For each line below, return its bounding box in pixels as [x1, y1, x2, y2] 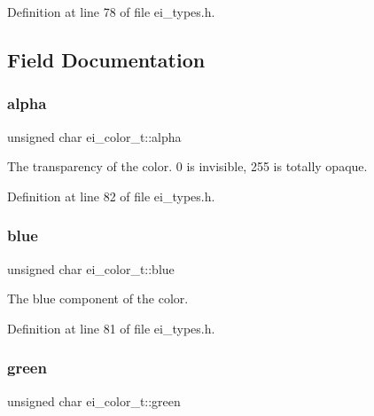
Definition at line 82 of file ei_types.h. [7, 186, 215, 205]
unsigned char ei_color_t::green [7, 391, 181, 410]
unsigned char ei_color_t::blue [7, 259, 175, 278]
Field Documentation [7, 45, 206, 73]
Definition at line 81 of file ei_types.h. [7, 318, 215, 337]
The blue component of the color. [7, 289, 189, 308]
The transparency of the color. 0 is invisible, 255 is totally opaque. [7, 157, 368, 176]
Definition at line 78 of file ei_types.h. [7, 3, 215, 20]
